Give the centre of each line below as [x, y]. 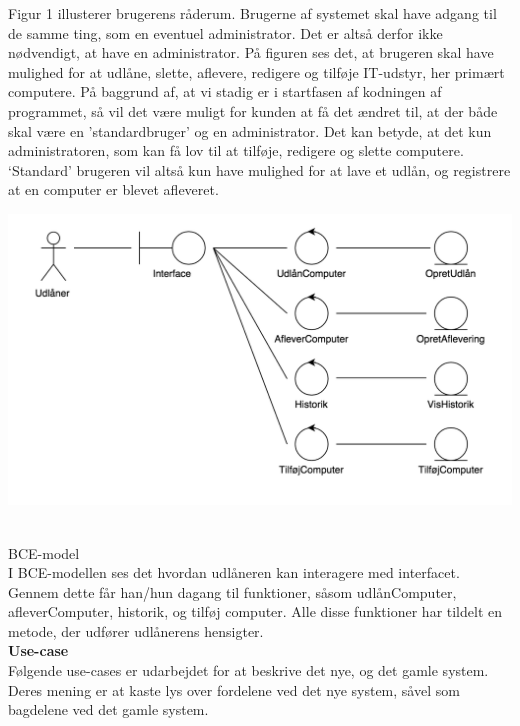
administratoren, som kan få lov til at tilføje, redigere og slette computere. [236, 150]
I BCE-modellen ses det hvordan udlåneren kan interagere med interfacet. [234, 572]
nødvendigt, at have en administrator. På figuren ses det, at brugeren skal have [251, 52]
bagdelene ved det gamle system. [108, 709]
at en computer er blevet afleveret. [113, 189]
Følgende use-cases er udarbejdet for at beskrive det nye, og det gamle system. [248, 670]
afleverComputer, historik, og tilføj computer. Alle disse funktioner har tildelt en [255, 611]
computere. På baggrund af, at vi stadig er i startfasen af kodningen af [225, 91]
